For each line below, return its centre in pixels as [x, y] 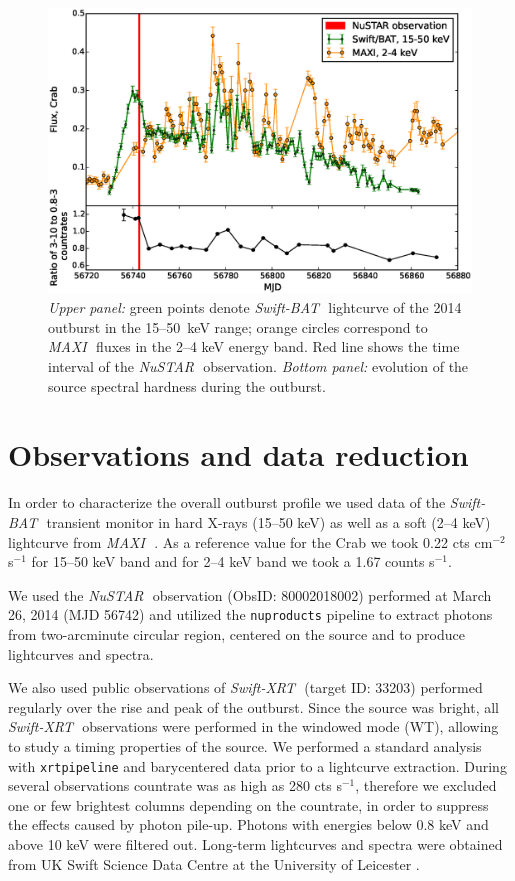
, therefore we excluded [426, 785]
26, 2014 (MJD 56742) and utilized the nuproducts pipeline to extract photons [250, 614]
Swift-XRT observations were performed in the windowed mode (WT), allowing [253, 726]
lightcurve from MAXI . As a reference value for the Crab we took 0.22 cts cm [250, 541]
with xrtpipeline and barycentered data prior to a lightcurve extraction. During [257, 765]
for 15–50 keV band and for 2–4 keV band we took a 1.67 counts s [233, 561]
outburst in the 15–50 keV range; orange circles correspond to [238, 326]
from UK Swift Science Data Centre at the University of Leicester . [214, 863]
